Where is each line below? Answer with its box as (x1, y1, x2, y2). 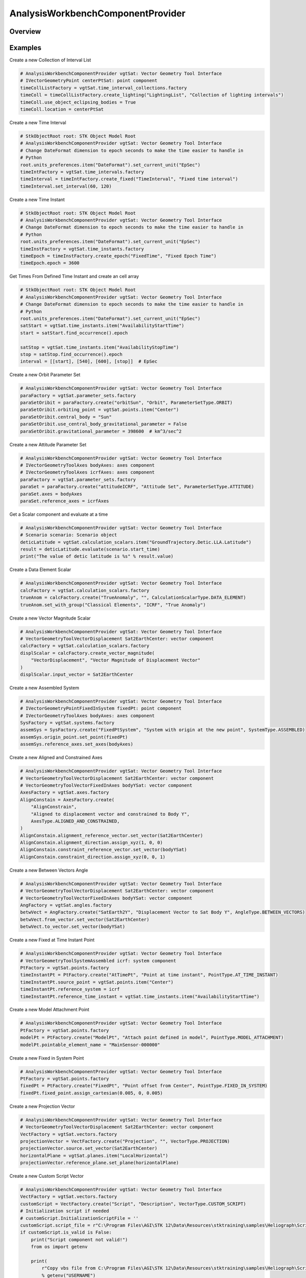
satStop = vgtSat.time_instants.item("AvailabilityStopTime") (20, 344, 179, 350)
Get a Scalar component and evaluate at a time (9, 511, 108, 517)
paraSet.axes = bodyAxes (20, 491, 83, 497)
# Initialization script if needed (20, 1208, 109, 1214)
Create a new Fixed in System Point (9, 1055, 84, 1061)
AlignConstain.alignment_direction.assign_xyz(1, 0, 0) (20, 840, 163, 846)
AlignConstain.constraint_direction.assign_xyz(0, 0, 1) (20, 854, 166, 860)
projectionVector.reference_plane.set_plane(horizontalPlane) (20, 1160, 179, 1166)
